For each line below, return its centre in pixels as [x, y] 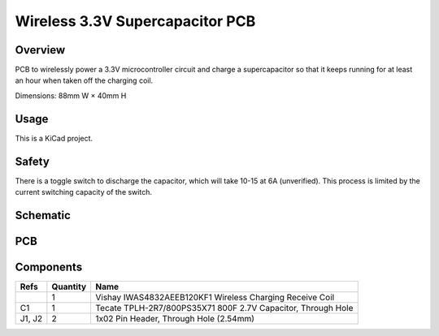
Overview [40, 50]
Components [49, 267]
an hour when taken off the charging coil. [84, 80]
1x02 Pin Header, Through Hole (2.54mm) [175, 318]
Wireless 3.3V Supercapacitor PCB [135, 21]
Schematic [43, 215]
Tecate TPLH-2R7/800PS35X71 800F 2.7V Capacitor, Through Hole [224, 308]
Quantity [69, 286]
